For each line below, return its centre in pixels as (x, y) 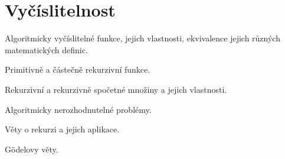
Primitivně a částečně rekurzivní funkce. (78, 69)
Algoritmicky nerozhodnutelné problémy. (78, 109)
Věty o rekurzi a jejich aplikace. (62, 129)
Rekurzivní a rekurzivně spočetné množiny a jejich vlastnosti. (116, 89)
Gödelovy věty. (32, 149)
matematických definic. (46, 49)
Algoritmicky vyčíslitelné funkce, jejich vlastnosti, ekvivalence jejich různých (142, 38)
